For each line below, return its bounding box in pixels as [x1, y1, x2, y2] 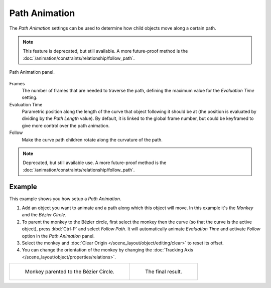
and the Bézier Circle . [22, 212, 67, 218]
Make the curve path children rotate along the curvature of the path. [22, 136, 163, 142]
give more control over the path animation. [22, 122, 110, 128]
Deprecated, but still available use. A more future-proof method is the [23, 160, 167, 166]
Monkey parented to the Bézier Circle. [25, 268, 115, 275]
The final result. [145, 268, 183, 275]
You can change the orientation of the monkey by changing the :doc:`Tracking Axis [22, 247, 193, 253]
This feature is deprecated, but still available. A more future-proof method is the [23, 48, 188, 54]
